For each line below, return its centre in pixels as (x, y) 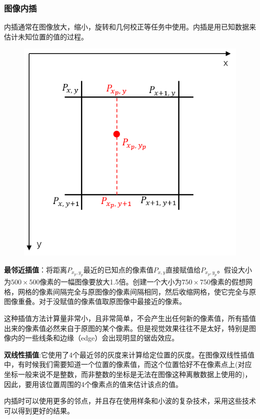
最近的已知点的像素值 (118, 269)
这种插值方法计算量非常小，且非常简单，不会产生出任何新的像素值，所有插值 (130, 318)
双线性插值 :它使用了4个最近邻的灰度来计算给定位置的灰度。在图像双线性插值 (129, 354)
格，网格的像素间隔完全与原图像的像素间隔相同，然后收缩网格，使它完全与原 (130, 291)
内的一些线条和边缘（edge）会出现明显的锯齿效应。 (95, 338)
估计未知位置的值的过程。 (46, 36)
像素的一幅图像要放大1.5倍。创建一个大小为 (111, 282)
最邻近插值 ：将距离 (35, 269)
